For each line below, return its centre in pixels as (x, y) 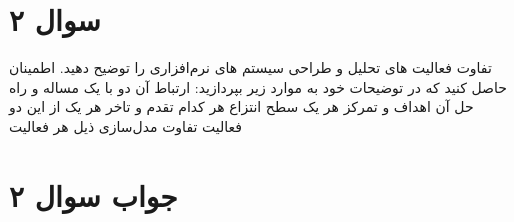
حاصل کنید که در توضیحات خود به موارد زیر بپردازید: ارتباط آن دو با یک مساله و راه (258, 86)
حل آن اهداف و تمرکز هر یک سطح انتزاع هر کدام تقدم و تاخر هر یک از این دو (241, 106)
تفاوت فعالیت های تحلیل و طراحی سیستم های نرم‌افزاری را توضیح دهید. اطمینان (250, 67)
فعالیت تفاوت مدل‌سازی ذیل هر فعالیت (125, 125)
